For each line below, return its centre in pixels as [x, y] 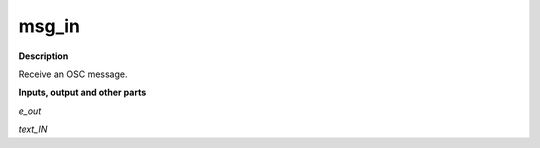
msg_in [49, 26]
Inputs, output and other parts [82, 92]
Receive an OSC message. [73, 74]
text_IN [33, 129]
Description [43, 56]
